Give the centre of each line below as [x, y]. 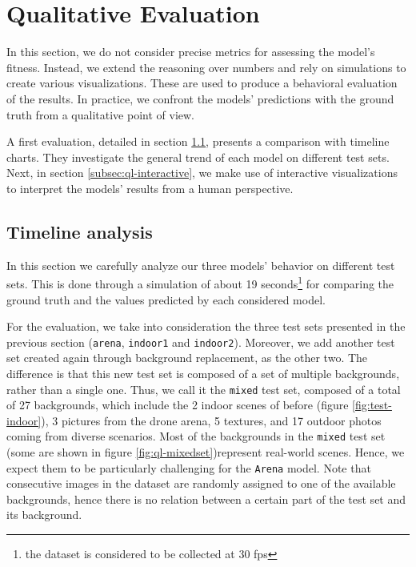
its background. [44, 515]
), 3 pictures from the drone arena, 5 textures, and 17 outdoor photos [211, 420]
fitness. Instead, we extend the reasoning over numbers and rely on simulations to [206, 67]
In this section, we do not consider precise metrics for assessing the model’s [191, 52]
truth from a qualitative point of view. [101, 114]
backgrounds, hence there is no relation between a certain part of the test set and [206, 499]
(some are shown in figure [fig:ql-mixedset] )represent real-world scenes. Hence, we [206, 452]
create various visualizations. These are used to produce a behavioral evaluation [202, 83]
